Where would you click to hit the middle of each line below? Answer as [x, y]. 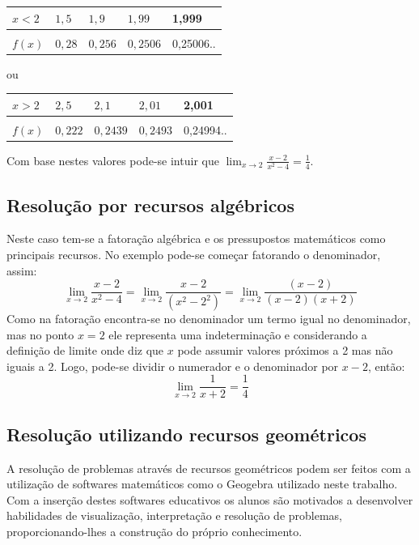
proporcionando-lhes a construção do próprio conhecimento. [154, 532]
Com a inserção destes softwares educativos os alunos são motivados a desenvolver [210, 499]
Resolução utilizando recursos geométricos [186, 434]
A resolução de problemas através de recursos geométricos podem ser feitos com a [209, 468]
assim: [22, 270]
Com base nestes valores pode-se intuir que [113, 160]
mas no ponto [40, 334]
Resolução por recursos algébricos [150, 204]
